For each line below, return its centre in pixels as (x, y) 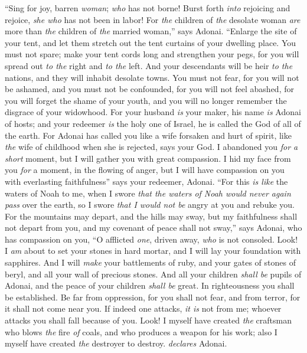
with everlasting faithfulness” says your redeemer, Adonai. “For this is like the (146, 181)
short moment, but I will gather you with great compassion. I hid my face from (148, 158)
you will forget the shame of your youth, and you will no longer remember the (146, 100)
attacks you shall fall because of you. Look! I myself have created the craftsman (148, 320)
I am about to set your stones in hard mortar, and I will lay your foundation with (153, 251)
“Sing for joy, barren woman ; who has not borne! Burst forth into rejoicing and (148, 8)
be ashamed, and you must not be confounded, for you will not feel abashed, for (149, 89)
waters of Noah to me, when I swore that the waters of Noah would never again (148, 193)
